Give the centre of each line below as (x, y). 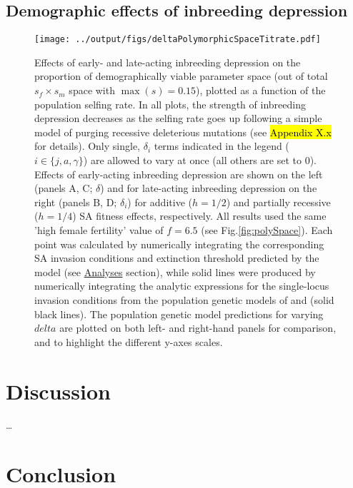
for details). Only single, (87, 146)
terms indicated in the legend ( (222, 146)
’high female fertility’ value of (99, 229)
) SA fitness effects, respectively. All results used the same (199, 216)
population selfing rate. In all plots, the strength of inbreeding (170, 104)
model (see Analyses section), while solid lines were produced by (175, 271)
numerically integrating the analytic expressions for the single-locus (182, 286)
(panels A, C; (64, 188)
